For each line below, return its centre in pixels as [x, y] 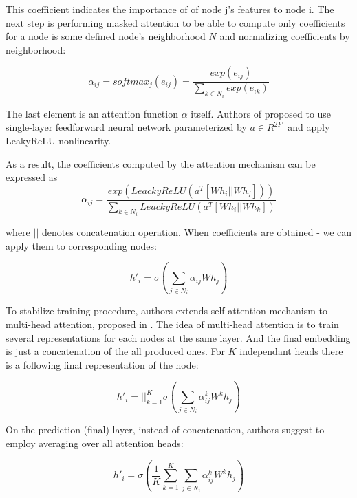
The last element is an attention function [92, 113]
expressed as [32, 177]
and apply [309, 127]
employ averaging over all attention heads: [95, 443]
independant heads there [291, 351]
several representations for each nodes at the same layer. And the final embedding [178, 337]
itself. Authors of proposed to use [261, 113]
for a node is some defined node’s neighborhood [106, 36]
